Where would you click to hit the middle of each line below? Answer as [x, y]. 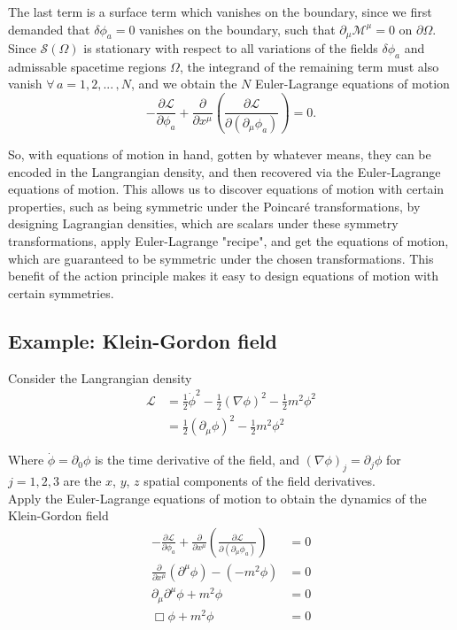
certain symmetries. [61, 292]
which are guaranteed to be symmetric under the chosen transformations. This [221, 258]
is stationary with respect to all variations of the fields [231, 48]
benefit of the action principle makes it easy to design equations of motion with [224, 276]
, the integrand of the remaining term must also [309, 66]
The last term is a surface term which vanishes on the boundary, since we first [220, 12]
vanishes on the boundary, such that [237, 29]
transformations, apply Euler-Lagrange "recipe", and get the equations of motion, [228, 240]
